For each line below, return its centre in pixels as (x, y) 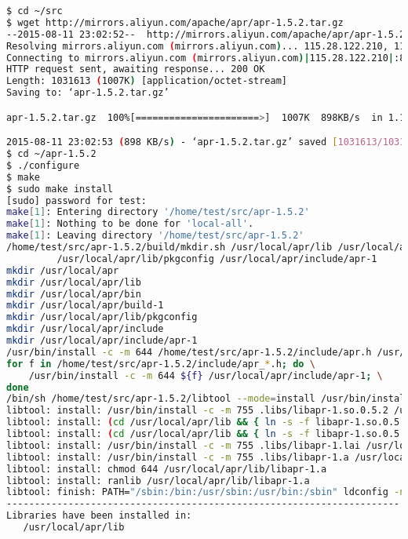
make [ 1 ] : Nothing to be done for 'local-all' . (130, 224)
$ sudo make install (60, 189)
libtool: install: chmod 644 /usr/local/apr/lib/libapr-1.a (167, 469)
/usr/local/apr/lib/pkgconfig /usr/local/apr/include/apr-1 (217, 259)
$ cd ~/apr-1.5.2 (51, 154)
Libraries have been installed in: (99, 516)
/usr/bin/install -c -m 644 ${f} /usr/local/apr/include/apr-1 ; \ (206, 375)
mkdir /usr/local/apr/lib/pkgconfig (102, 317)
